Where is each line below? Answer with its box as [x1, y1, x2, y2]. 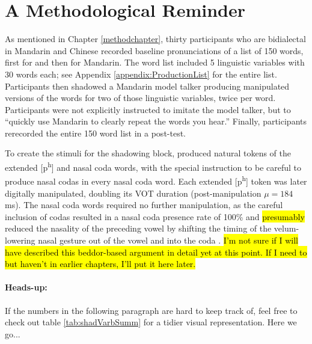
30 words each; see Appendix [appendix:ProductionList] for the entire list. [5, 67, 277, 80]
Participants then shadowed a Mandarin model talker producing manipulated [5, 79, 290, 92]
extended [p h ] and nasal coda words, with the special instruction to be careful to [5, 159, 302, 173]
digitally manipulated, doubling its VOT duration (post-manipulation [5, 186, 262, 199]
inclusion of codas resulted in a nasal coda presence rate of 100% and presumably [5, 210, 305, 223]
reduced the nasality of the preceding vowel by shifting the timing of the [5, 222, 272, 235]
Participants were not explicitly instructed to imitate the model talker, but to [5, 103, 291, 115]
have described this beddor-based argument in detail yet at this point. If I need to [5, 245, 307, 258]
